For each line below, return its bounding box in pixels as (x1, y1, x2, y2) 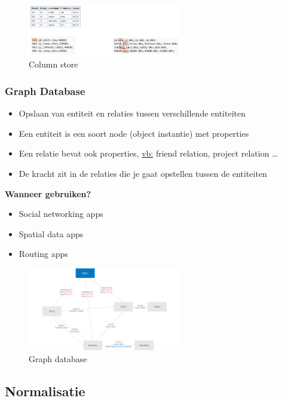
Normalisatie (5, 381, 85, 400)
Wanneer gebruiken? (5, 187, 91, 200)
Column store (29, 58, 78, 71)
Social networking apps (19, 207, 103, 220)
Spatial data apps (19, 227, 84, 240)
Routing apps (19, 247, 68, 260)
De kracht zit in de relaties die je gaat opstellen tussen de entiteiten (19, 167, 267, 179)
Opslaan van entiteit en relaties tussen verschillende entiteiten (19, 107, 246, 120)
